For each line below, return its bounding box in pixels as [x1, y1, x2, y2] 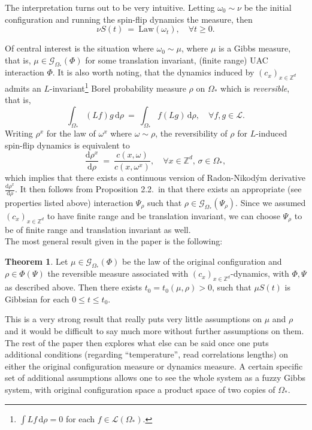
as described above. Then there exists [5, 281, 143, 293]
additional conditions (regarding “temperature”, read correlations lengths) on [5, 348, 289, 361]
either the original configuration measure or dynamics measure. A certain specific [5, 359, 303, 372]
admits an [5, 81, 41, 94]
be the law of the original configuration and [122, 255, 282, 267]
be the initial [244, 1, 292, 13]
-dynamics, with [231, 267, 289, 280]
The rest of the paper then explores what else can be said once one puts [5, 336, 269, 349]
